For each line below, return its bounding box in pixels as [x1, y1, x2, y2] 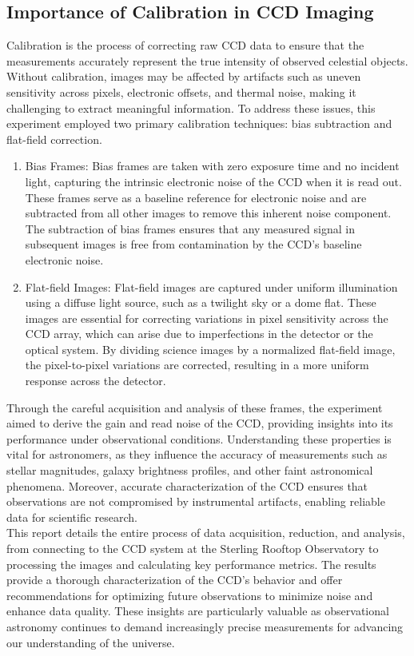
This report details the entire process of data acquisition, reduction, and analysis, [6, 524, 405, 541]
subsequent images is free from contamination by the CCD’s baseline [25, 236, 362, 252]
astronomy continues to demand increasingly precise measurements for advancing [6, 618, 404, 634]
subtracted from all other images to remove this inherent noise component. [25, 205, 392, 221]
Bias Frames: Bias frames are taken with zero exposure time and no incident [25, 157, 400, 174]
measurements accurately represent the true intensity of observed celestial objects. [6, 52, 408, 69]
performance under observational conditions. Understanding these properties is [6, 430, 392, 447]
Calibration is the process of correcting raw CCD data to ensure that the [6, 37, 364, 54]
